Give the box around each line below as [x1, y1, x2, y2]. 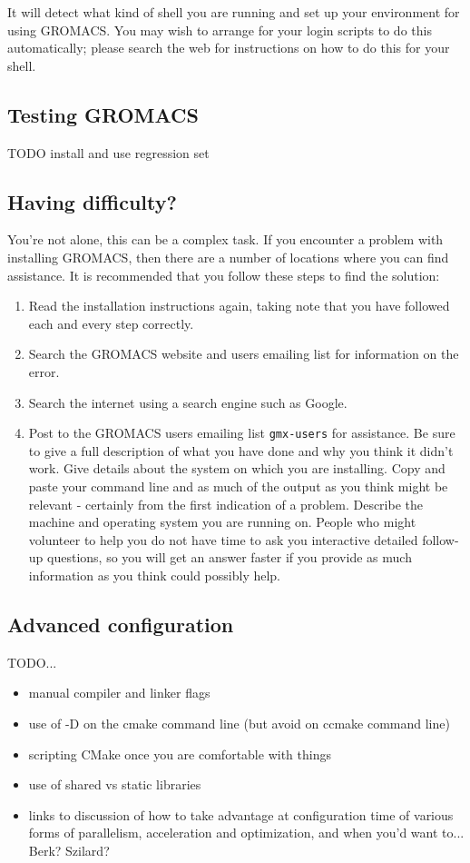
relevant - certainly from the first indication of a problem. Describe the [28, 494, 423, 513]
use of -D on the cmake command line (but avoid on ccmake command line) [28, 713, 450, 732]
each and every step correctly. [28, 313, 194, 332]
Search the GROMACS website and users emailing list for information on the [28, 344, 459, 363]
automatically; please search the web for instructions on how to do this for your [7, 38, 450, 57]
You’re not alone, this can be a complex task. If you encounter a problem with [7, 230, 444, 249]
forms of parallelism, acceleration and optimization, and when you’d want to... [28, 823, 465, 842]
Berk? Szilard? [28, 840, 110, 859]
